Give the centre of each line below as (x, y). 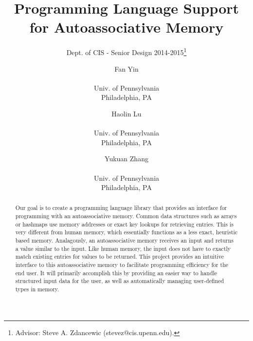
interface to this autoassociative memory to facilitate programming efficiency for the (122, 265)
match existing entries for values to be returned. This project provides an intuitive (120, 256)
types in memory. (37, 289)
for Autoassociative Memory (126, 27)
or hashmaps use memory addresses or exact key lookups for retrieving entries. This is (124, 224)
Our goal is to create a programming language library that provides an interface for (121, 208)
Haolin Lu (126, 113)
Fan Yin (126, 68)
